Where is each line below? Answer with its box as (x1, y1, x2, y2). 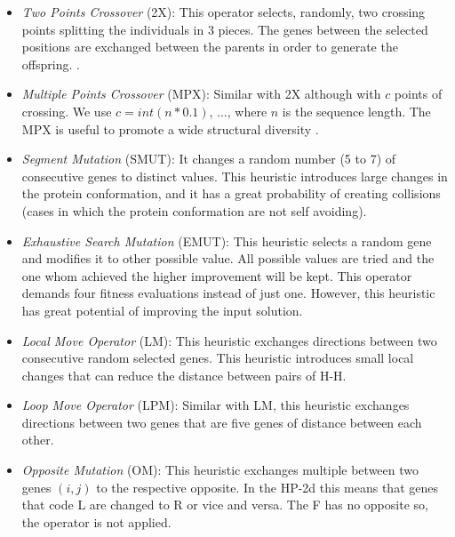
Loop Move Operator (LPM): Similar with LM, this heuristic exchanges (21, 396, 410, 414)
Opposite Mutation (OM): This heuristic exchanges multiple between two (21, 461, 419, 479)
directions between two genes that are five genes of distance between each (21, 413, 422, 431)
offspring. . (21, 54, 80, 73)
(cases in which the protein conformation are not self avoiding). (21, 201, 367, 220)
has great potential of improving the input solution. (21, 301, 303, 319)
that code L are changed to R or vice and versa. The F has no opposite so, (21, 495, 428, 514)
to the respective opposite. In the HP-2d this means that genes (96, 477, 438, 496)
